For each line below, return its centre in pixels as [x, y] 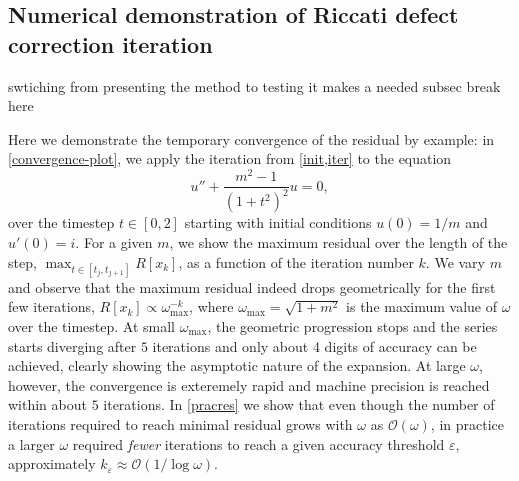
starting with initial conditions [278, 222]
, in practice [467, 423]
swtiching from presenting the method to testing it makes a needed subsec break [254, 85]
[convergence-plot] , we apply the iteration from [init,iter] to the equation [230, 158]
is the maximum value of [422, 306]
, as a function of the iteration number [296, 261]
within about [47, 404]
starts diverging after [72, 345]
